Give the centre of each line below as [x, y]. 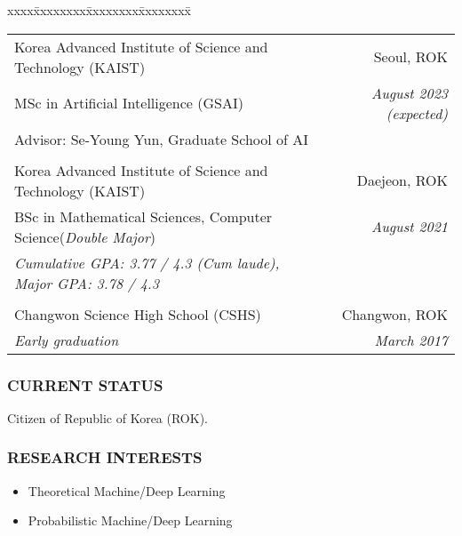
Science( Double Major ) [85, 236]
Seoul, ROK [410, 57]
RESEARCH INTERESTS [105, 457]
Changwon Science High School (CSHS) [138, 314]
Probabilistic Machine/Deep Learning [130, 520]
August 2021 [410, 227]
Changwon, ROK [394, 314]
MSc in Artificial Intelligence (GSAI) [129, 103]
